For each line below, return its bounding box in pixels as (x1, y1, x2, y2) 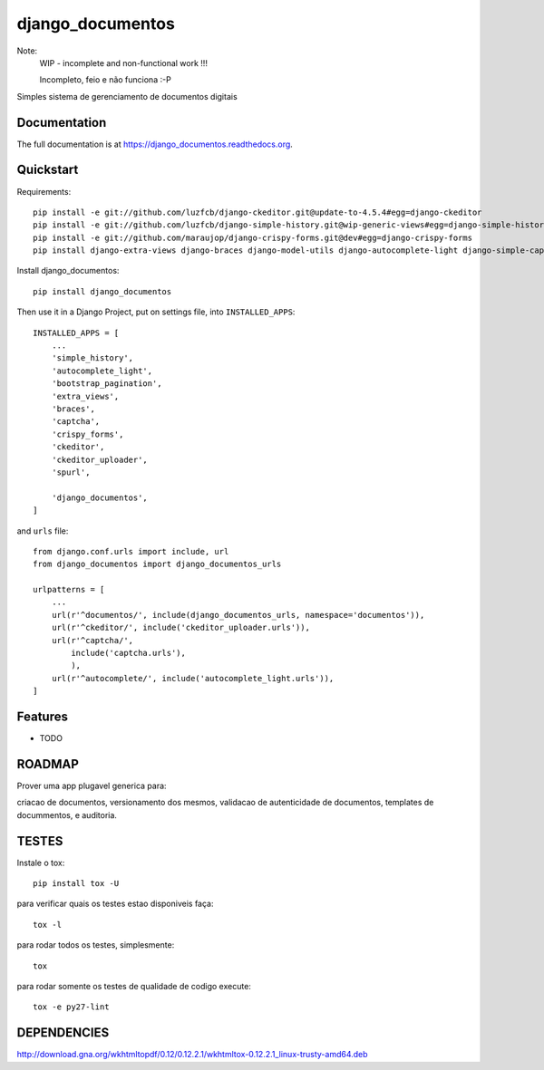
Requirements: (16, 186, 72, 197)
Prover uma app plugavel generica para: (16, 780, 167, 792)
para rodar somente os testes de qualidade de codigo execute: (16, 981, 251, 992)
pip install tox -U (33, 879, 120, 889)
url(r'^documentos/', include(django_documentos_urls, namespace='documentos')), (51, 610, 425, 620)
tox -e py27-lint (33, 1002, 110, 1012)
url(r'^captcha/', (51, 635, 134, 645)
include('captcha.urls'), (71, 648, 186, 659)
